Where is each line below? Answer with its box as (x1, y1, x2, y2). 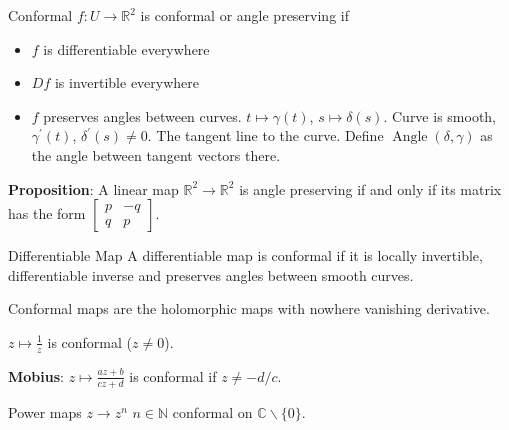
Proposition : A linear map (8, 178, 179, 199)
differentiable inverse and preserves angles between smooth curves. (8, 264, 414, 285)
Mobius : (8, 365, 64, 386)
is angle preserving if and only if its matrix (239, 178, 502, 199)
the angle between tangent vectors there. (31, 144, 281, 165)
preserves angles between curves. (43, 105, 242, 126)
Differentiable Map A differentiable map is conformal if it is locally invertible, (8, 245, 483, 266)
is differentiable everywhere (43, 38, 210, 59)
